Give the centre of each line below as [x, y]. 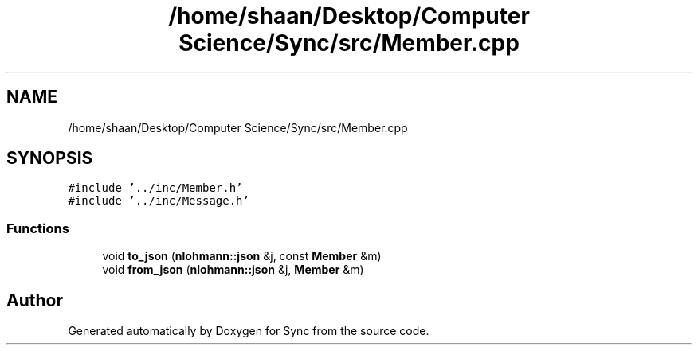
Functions [38, 228]
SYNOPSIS [50, 158]
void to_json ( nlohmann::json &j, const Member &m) [242, 256]
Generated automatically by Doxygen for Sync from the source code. [249, 331]
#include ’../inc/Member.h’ [155, 188]
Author [35, 300]
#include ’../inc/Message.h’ [159, 201]
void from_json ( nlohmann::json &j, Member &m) [233, 270]
